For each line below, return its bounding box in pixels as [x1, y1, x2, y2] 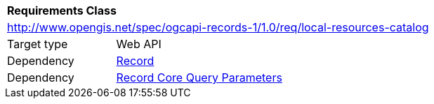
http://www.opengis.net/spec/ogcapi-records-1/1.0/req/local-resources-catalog [7, 20, 429, 34]
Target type [7, 37, 68, 51]
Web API [116, 37, 162, 51]
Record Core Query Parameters [116, 70, 282, 84]
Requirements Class [7, 3, 117, 17]
